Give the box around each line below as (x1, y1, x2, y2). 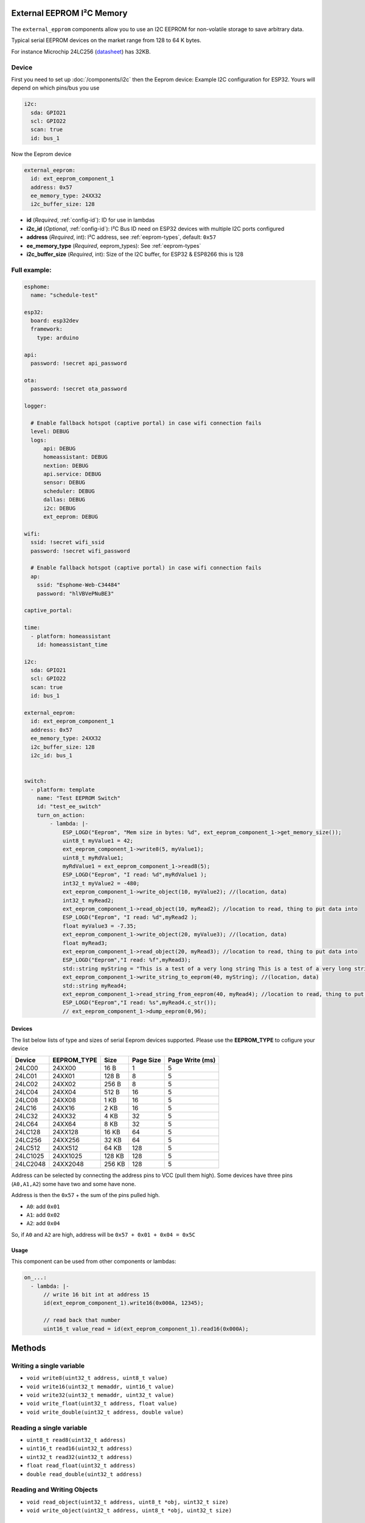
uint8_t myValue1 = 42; (62, 837, 134, 844)
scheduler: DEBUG (43, 487, 96, 495)
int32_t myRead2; (62, 897, 114, 904)
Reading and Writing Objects (11, 1485, 99, 1494)
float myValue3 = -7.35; (62, 922, 137, 929)
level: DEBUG (30, 428, 69, 435)
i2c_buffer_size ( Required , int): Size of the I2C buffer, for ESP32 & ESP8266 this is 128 (26, 250, 243, 258)
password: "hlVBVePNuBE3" (36, 590, 114, 597)
